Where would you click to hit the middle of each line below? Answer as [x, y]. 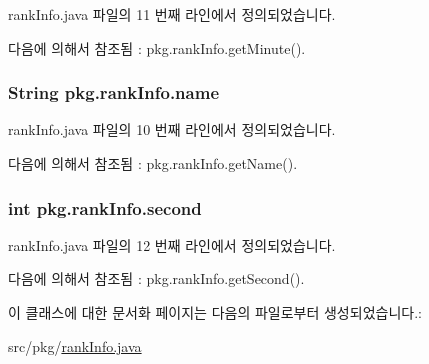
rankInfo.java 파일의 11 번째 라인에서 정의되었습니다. [172, 14]
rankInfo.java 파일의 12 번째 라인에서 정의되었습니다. [172, 244]
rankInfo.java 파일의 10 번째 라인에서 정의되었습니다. [172, 129]
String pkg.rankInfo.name [114, 92]
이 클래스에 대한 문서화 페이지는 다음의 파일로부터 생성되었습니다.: [215, 312]
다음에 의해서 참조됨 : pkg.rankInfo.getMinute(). [157, 47]
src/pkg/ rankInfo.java [75, 345]
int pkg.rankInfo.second [105, 207]
